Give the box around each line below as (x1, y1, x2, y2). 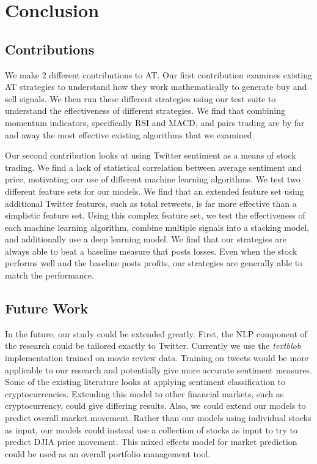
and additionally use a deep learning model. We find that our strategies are (5, 233, 286, 245)
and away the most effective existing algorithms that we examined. (5, 128, 255, 141)
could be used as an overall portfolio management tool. (5, 447, 211, 460)
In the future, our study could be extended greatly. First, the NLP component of (5, 327, 307, 340)
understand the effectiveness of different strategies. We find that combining (5, 104, 285, 117)
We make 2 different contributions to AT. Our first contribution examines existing (5, 68, 312, 81)
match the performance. (5, 269, 94, 282)
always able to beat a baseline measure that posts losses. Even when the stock (5, 244, 297, 257)
